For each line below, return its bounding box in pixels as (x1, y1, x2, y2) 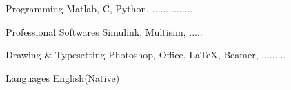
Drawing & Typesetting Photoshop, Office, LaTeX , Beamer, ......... (6, 47, 286, 62)
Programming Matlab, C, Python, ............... (6, 1, 193, 15)
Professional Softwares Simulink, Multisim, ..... (6, 24, 203, 38)
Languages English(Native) (6, 70, 120, 85)
